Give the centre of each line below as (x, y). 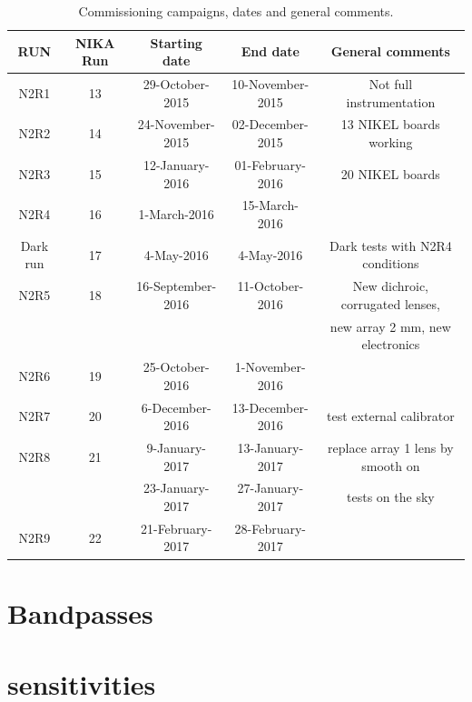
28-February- (270, 528)
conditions (391, 263)
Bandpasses (80, 612)
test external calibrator (391, 416)
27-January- (270, 488)
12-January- (176, 164)
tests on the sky (391, 497)
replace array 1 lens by (391, 447)
